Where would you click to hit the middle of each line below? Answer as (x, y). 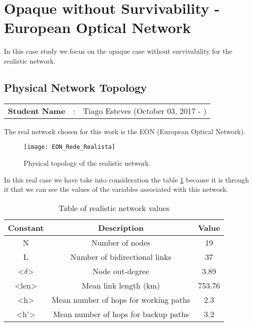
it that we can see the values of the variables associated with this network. (116, 189)
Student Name (37, 110)
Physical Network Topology (76, 87)
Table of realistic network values (114, 208)
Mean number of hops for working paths (121, 299)
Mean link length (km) (121, 285)
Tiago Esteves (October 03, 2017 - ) (145, 110)
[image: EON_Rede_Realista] (70, 147)
